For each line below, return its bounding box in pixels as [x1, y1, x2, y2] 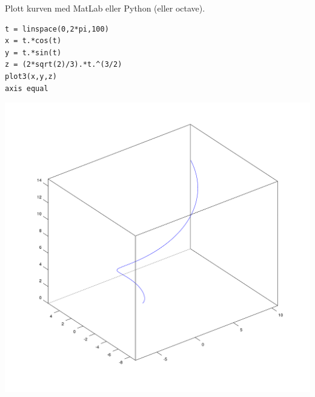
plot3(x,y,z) [5, 72, 57, 81]
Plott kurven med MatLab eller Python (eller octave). [5, 2, 205, 14]
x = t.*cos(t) [5, 36, 62, 46]
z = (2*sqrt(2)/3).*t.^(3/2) [5, 60, 122, 69]
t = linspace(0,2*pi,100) [5, 24, 109, 33]
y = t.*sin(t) [5, 48, 62, 57]
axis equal [5, 84, 48, 93]
